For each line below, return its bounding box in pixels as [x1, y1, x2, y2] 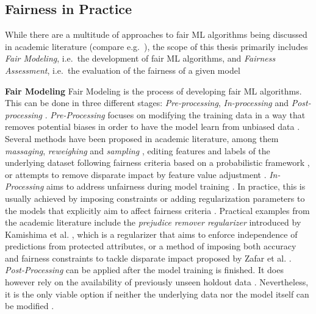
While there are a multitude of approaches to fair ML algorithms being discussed [5, 28, 307, 41]
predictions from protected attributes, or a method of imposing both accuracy [5, 240, 296, 252]
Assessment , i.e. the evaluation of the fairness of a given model [5, 63, 240, 76]
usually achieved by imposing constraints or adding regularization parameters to [5, 191, 305, 204]
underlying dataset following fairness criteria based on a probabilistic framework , [5, 156, 310, 169]
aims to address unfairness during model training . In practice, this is [46, 180, 306, 193]
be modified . [5, 299, 54, 312]
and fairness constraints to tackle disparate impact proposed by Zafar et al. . [5, 251, 292, 264]
